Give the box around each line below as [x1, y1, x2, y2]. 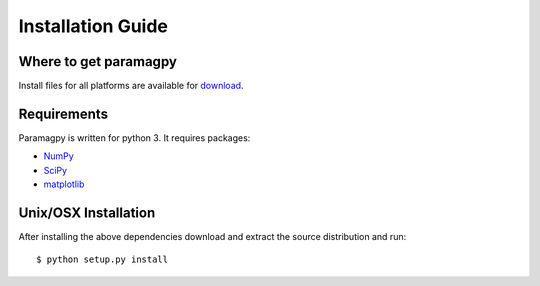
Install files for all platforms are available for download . [18, 80, 244, 92]
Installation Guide [18, 15, 169, 37]
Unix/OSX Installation [18, 204, 156, 221]
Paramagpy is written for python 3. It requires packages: [18, 131, 251, 144]
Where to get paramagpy [18, 53, 177, 70]
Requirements [18, 105, 109, 122]
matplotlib [43, 178, 85, 190]
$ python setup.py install [36, 254, 169, 265]
